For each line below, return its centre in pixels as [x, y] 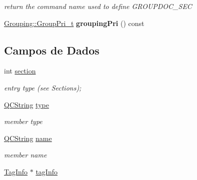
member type [23, 121]
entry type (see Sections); [43, 87]
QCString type [26, 104]
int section [20, 71]
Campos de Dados [52, 50]
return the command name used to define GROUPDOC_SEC [98, 6]
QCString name [28, 138]
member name [25, 155]
